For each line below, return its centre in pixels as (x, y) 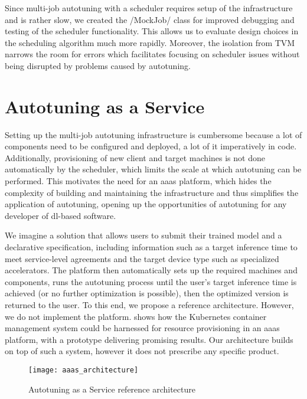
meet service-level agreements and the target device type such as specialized (142, 258)
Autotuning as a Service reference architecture (112, 389)
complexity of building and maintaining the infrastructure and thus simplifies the (152, 192)
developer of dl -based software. (61, 215)
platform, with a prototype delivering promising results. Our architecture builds (149, 339)
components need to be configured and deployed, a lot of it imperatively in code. (151, 146)
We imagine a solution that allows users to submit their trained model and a (143, 235)
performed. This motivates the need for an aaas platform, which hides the (138, 181)
